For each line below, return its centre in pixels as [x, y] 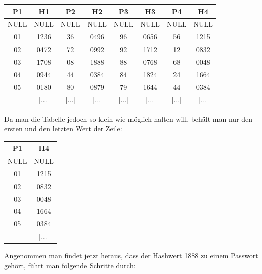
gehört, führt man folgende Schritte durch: [70, 265]
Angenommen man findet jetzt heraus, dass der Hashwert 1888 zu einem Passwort [131, 256]
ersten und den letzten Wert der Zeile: [63, 129]
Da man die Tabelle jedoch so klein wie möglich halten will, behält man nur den [128, 119]
